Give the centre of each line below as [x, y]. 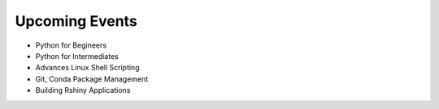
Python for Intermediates [77, 56]
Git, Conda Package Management [92, 79]
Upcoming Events [76, 21]
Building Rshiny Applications [83, 90]
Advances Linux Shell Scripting [87, 68]
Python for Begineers [71, 45]
